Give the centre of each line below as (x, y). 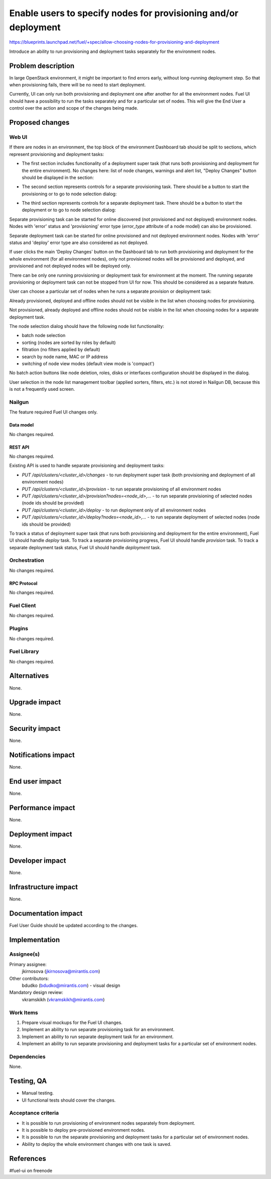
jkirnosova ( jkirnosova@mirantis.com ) (61, 971)
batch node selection (44, 335)
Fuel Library (24, 651)
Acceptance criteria (34, 1113)
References (28, 1159)
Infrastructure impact (44, 887)
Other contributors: (29, 978)
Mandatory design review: (36, 992)
